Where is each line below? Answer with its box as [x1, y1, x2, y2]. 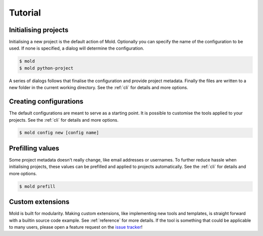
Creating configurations [9, 97, 84, 106]
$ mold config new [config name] [19, 130, 99, 136]
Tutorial [9, 7, 41, 18]
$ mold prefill [19, 183, 56, 189]
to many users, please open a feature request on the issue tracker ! [9, 224, 143, 230]
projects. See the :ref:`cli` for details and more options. [9, 117, 119, 123]
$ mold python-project [19, 65, 74, 71]
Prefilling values [9, 144, 59, 152]
